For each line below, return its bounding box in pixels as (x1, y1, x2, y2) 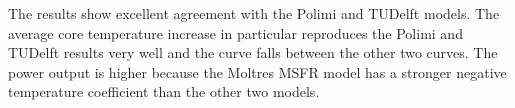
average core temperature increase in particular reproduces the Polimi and (8, 22, 463, 43)
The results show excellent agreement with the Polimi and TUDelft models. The (8, 3, 500, 23)
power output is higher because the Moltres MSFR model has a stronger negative (8, 61, 507, 82)
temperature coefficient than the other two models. (8, 81, 320, 102)
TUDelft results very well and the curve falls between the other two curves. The (8, 42, 498, 63)
